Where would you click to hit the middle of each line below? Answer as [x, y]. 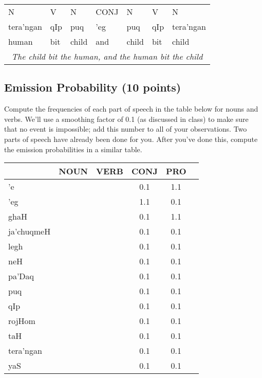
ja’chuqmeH [30, 231]
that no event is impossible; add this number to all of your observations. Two [126, 129]
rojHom [22, 321]
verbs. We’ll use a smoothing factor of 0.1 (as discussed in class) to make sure [126, 119]
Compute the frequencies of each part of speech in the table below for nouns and [131, 109]
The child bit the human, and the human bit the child [107, 56]
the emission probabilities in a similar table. [73, 149]
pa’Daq [21, 276]
